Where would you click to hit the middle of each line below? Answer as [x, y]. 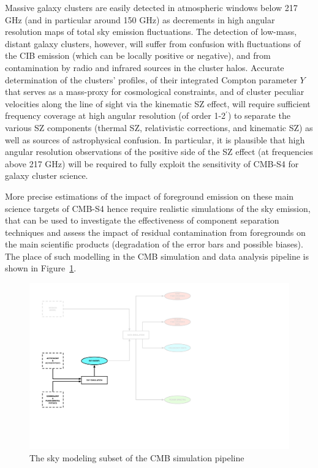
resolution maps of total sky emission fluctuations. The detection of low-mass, [151, 32]
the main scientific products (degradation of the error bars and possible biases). [154, 244]
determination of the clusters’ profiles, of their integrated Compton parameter [151, 79]
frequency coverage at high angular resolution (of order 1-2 [115, 115]
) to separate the [259, 115]
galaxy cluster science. [47, 175]
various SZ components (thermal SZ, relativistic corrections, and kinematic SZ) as [159, 127]
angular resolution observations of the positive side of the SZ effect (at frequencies [159, 152]
